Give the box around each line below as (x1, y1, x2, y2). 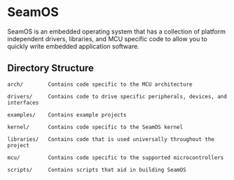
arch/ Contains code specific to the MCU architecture (7, 81, 193, 88)
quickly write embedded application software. (7, 42, 140, 50)
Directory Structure (7, 62, 95, 74)
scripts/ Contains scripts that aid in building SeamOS (7, 166, 187, 173)
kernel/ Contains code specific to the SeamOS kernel (7, 123, 184, 130)
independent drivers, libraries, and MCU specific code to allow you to (7, 34, 208, 43)
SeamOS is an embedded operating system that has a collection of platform (7, 27, 226, 36)
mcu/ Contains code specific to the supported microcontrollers (7, 154, 224, 161)
